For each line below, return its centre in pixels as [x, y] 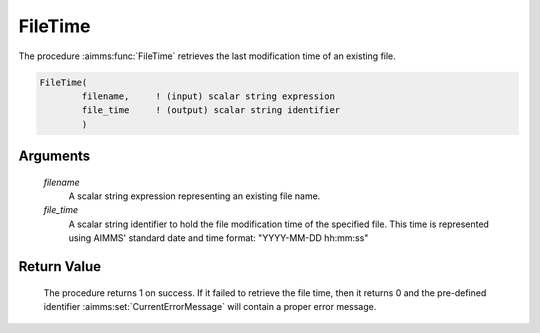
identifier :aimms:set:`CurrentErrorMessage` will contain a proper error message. [210, 307]
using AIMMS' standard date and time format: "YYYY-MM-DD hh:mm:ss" [218, 238]
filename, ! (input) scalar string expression [208, 96]
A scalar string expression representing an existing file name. [194, 196]
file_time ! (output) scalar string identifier [211, 110]
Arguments [54, 156]
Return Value [60, 266]
